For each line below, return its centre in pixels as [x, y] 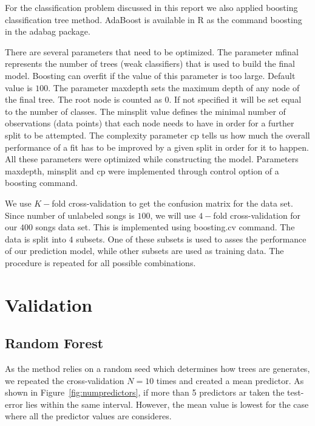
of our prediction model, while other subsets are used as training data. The [144, 251]
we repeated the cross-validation [65, 380]
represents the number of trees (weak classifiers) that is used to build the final [150, 64]
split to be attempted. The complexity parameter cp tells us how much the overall [157, 135]
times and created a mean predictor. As [230, 380]
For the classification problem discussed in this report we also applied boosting [151, 7]
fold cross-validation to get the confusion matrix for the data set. [172, 203]
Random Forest [54, 343]
